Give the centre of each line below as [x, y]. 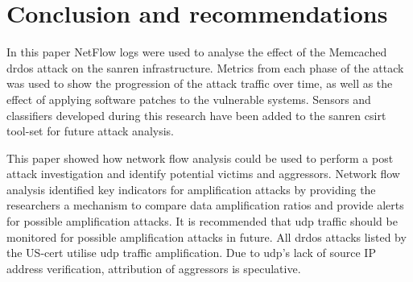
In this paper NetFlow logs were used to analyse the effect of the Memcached [197, 52]
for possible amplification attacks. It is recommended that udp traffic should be [202, 221]
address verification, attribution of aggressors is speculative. [154, 268]
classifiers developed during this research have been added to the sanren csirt [196, 115]
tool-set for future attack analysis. [90, 131]
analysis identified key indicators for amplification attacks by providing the [191, 189]
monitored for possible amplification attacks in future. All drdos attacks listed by [206, 236]
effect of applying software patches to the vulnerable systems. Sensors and [189, 99]
